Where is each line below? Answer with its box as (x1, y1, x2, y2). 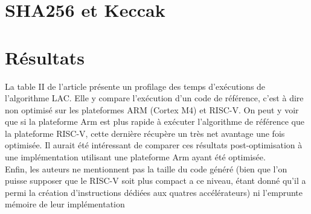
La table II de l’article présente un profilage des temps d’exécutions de (5, 80, 266, 92)
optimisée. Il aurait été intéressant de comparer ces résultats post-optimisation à (5, 139, 303, 151)
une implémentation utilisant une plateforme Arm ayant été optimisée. (5, 151, 266, 163)
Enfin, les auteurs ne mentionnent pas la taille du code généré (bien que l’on (5, 162, 287, 175)
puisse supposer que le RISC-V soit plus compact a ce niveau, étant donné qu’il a (5, 174, 306, 187)
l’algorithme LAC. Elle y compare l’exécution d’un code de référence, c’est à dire (5, 92, 304, 104)
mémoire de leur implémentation (5, 198, 125, 210)
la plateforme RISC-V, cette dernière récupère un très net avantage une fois (5, 127, 285, 139)
